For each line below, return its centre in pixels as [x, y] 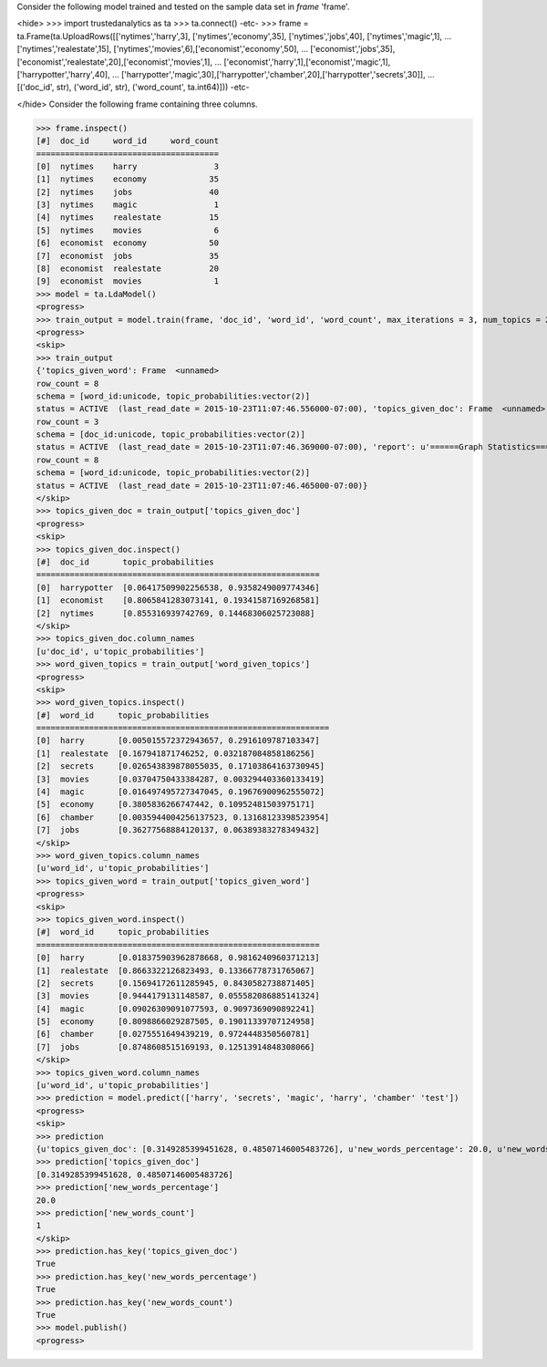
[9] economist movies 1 [127, 281]
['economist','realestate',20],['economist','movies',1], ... [119, 62]
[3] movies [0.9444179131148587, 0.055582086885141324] [178, 996]
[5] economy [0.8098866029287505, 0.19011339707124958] [175, 1022]
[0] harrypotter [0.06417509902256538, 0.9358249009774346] [178, 587]
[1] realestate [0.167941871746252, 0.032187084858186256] [175, 753]
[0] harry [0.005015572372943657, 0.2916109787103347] [178, 740]
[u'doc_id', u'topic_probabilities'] [120, 651]
